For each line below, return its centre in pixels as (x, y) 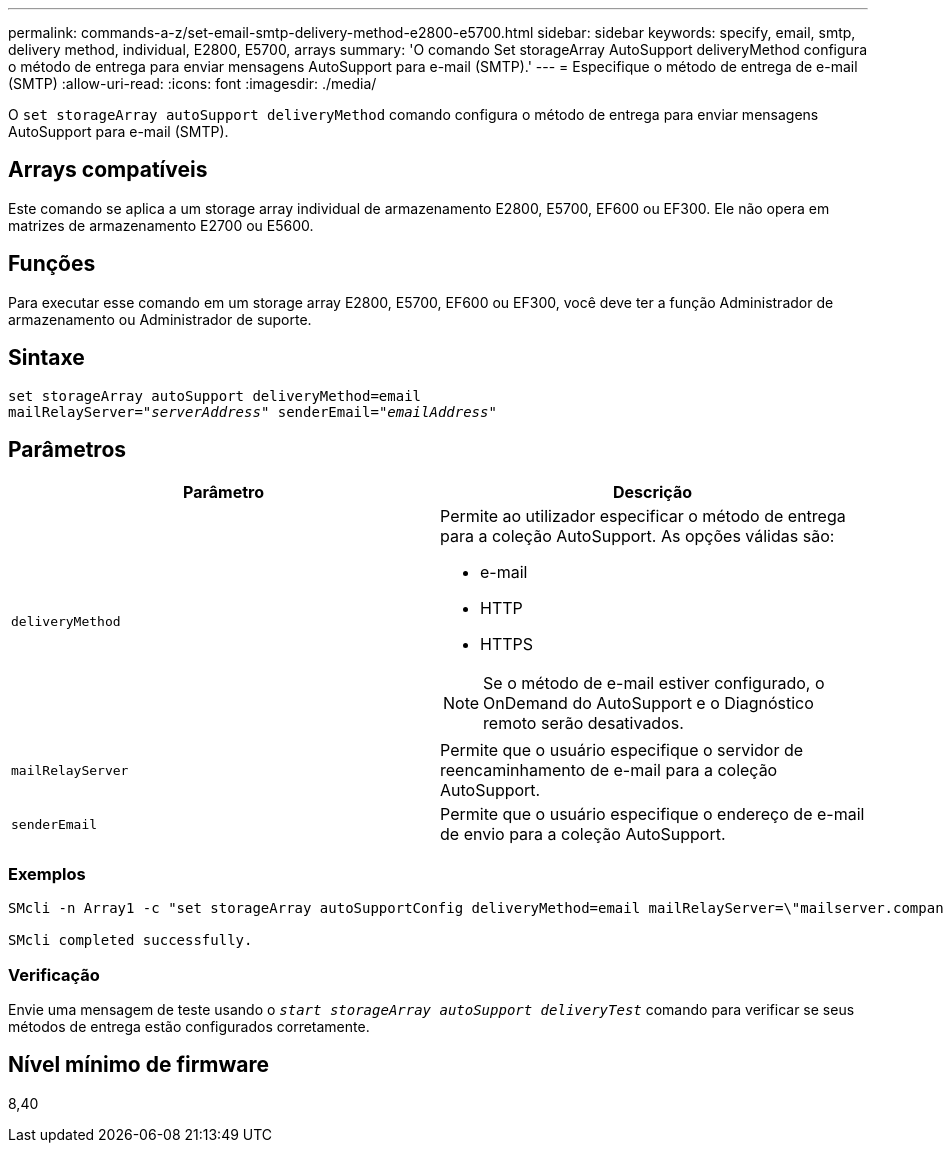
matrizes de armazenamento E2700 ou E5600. (161, 225)
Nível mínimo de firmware (139, 1065)
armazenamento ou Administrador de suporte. (160, 319)
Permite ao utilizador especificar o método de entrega (643, 516)
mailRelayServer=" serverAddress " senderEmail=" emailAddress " (252, 411)
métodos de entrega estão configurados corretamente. (189, 1026)
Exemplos (47, 873)
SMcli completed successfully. (130, 940)
